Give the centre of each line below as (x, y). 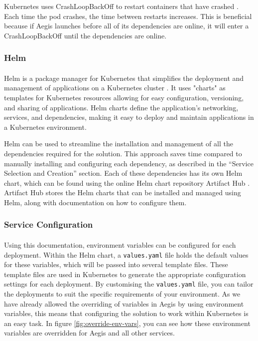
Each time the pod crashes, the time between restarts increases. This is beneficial (128, 16)
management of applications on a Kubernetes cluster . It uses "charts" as (115, 88)
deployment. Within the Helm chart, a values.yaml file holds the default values (126, 254)
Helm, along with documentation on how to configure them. (95, 202)
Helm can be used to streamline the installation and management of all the (119, 144)
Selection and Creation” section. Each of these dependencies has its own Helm (123, 173)
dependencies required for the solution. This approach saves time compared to (123, 153)
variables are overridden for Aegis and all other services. (89, 333)
